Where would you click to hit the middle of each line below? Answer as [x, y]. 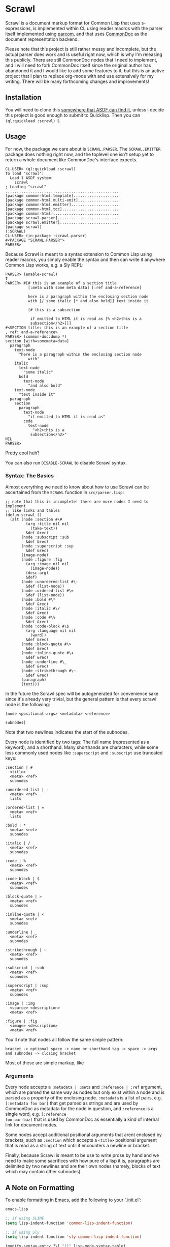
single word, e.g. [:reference [36, 1114]
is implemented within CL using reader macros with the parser [98, 28]
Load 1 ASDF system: [31, 178]
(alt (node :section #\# [36, 519]
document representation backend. [42, 39]
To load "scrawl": [25, 173]
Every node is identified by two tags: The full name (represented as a [77, 742]
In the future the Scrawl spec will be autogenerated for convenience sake [82, 693]
